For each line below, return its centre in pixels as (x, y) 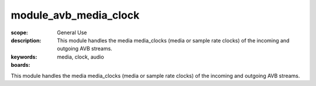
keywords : (24, 57)
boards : (20, 65)
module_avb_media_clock (75, 15)
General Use (72, 33)
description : (26, 40)
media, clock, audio (81, 57)
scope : (20, 33)
